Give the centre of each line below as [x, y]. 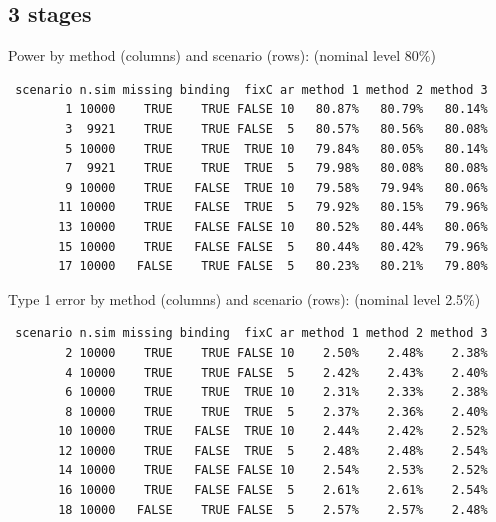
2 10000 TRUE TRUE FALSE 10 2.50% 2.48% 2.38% [276, 352]
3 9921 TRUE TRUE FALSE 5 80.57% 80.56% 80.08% [276, 128]
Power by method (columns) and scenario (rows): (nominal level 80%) [222, 55]
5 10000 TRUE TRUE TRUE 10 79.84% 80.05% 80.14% [276, 148]
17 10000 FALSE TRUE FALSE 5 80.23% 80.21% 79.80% [273, 266]
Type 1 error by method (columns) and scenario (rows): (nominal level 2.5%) [244, 298]
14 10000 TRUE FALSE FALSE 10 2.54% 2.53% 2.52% [273, 470]
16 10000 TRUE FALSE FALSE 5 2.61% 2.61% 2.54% [273, 490]
